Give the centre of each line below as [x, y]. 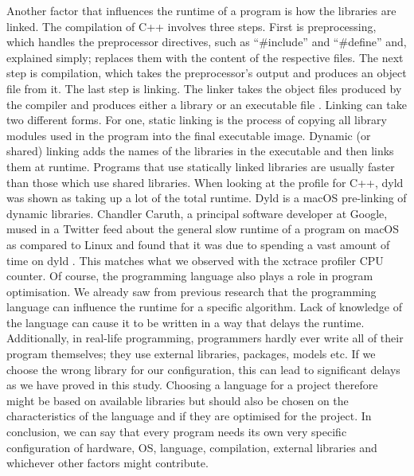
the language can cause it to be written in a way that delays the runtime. [186, 322]
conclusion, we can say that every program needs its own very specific [177, 432]
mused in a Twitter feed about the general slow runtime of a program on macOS [203, 229]
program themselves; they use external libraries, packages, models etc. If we [191, 354]
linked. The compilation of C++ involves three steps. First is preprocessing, [191, 26]
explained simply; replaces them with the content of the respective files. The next [205, 57]
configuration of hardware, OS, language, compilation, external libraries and [192, 447]
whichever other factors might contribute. [107, 463]
